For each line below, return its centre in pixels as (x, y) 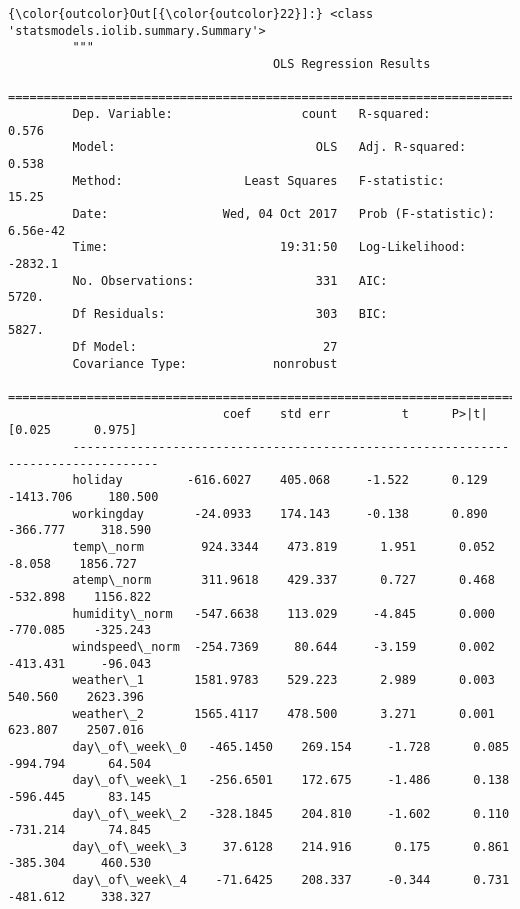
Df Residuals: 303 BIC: (230, 313)
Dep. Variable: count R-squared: (251, 113)
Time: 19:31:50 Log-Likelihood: (269, 247)
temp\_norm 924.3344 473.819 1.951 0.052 (283, 547)
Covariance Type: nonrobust (205, 363)
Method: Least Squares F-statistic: (258, 180)
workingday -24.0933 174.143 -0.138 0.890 (280, 513)
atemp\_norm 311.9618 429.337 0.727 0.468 (283, 580)
